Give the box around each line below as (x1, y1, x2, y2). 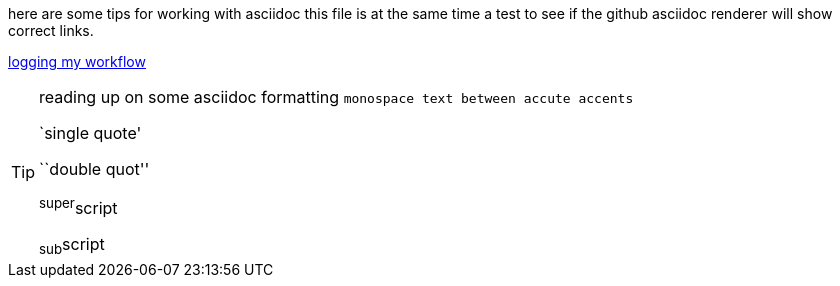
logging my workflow (8, 53, 146, 70)
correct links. (8, 22, 94, 39)
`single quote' (39, 123, 142, 143)
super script (39, 195, 118, 219)
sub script (39, 234, 105, 258)
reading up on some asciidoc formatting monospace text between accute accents (39, 87, 634, 107)
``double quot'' (39, 159, 150, 179)
